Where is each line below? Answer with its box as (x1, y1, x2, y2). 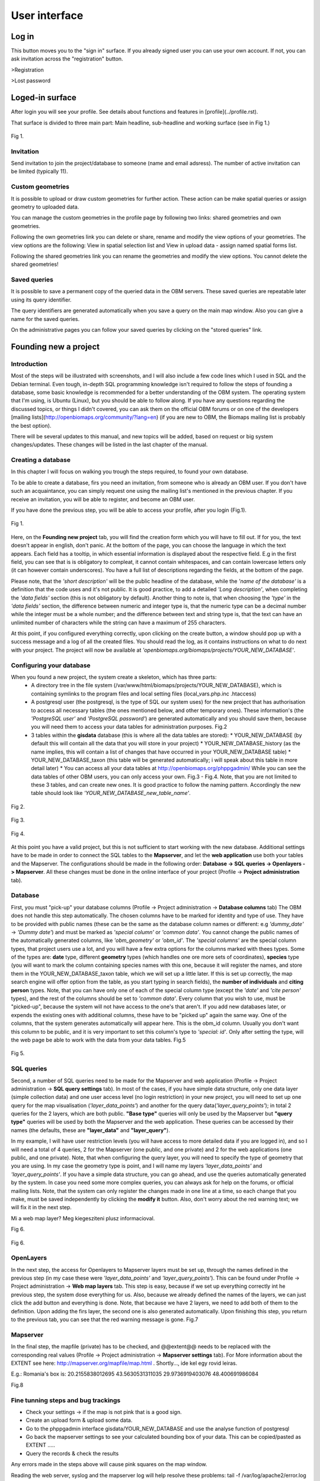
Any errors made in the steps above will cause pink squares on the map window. (11, 1461, 207, 1468)
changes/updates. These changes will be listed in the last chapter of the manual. (11, 441, 208, 448)
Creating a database (11, 456, 71, 464)
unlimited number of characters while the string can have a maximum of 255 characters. (11, 619, 226, 626)
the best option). (11, 422, 52, 429)
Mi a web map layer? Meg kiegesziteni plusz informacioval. (11, 1214, 155, 1222)
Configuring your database (11, 661, 91, 669)
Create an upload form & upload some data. (25, 1416, 133, 1424)
